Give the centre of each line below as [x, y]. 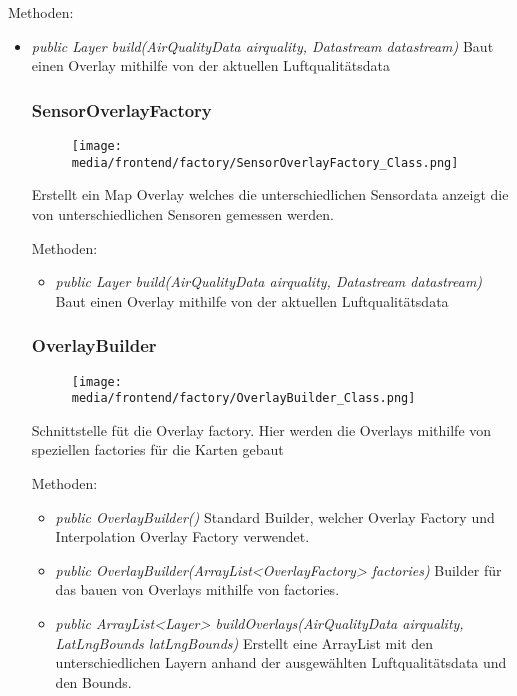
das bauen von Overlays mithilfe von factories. [197, 589]
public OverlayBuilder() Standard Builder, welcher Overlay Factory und [275, 516]
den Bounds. [93, 681]
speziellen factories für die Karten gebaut [157, 449]
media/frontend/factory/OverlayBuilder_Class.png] [243, 398]
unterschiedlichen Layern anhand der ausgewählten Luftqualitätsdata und [281, 662]
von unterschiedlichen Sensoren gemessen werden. [182, 213]
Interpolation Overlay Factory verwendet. [182, 536]
